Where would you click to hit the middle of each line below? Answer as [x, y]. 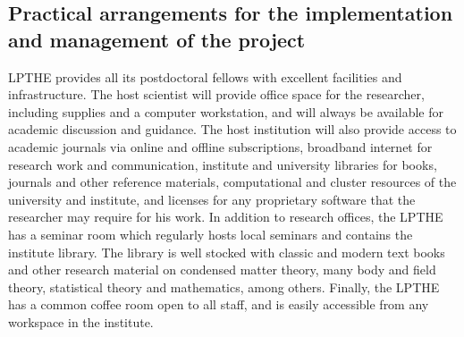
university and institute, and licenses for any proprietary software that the [212, 199]
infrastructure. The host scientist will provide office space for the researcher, [216, 94]
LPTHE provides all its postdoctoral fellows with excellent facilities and [205, 76]
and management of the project [157, 39]
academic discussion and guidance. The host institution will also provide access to [232, 129]
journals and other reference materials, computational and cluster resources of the [232, 182]
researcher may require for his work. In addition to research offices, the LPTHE [226, 217]
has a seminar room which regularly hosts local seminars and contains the [211, 234]
